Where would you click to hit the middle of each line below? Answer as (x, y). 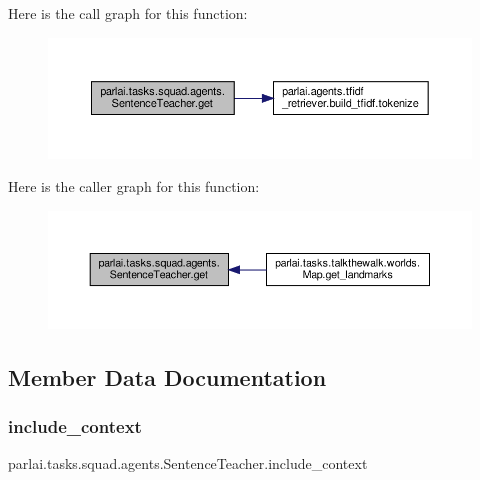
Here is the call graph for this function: (128, 13)
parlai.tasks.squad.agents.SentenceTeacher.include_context (188, 463)
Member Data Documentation (167, 376)
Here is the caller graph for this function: (134, 186)
